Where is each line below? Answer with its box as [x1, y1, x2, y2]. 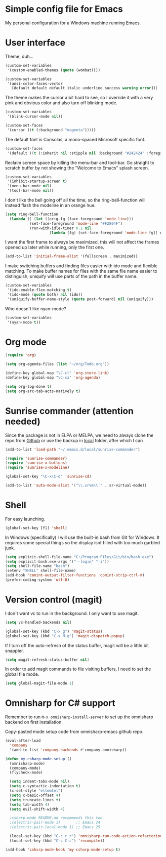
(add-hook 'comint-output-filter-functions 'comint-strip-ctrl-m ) [5, 573, 145, 578]
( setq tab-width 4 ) [9, 802, 50, 807]
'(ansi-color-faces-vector [7, 81, 63, 86]
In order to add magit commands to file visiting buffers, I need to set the [5, 666, 151, 672]
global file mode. [5, 671, 40, 677]
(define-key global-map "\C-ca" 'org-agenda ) [5, 375, 100, 380]
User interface [5, 37, 66, 48]
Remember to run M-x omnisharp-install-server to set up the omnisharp [5, 714, 154, 720]
